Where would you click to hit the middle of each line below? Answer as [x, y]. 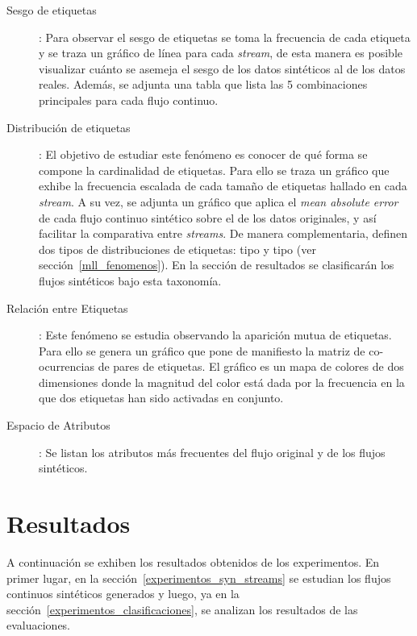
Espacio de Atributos [58, 425]
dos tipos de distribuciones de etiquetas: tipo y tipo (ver [177, 249]
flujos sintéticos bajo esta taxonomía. [130, 280]
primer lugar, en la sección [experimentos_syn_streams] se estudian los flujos [199, 578]
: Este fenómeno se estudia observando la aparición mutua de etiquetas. [215, 335]
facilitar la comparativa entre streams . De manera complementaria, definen [223, 233]
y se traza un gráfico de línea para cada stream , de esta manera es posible [221, 53]
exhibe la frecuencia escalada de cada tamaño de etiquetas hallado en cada [223, 186]
